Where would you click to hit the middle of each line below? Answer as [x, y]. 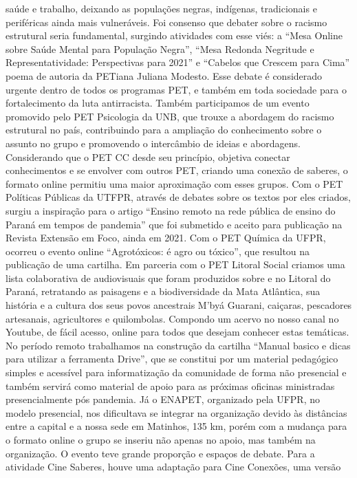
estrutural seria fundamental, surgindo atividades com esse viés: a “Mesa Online [174, 35]
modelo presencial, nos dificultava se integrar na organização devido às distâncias [176, 412]
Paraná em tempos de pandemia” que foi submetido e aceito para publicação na [174, 224]
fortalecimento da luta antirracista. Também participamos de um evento [158, 103]
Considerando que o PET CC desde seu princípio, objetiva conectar [148, 156]
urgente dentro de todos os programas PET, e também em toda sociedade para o [176, 89]
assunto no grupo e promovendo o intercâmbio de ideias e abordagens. [153, 143]
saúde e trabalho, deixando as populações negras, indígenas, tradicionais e [161, 8]
